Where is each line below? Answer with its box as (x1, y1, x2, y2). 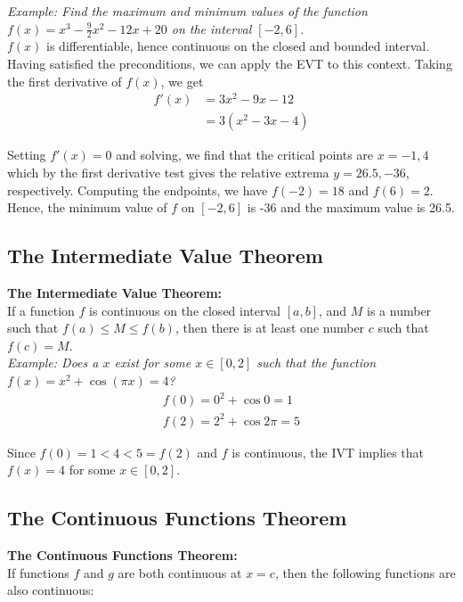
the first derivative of (7, 71, 122, 90)
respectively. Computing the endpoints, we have (7, 180, 268, 199)
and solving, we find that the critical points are (116, 145, 374, 164)
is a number (367, 301, 432, 319)
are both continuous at (118, 563, 242, 581)
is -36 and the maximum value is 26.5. (247, 198, 455, 217)
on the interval (171, 19, 252, 37)
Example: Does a (7, 353, 99, 372)
